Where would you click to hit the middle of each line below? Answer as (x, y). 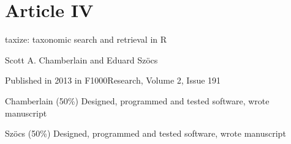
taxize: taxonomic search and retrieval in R (86, 39)
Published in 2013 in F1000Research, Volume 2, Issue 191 (113, 80)
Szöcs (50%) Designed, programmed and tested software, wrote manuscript (145, 133)
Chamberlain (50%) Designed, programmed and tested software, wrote (137, 100)
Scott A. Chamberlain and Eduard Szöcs (81, 59)
